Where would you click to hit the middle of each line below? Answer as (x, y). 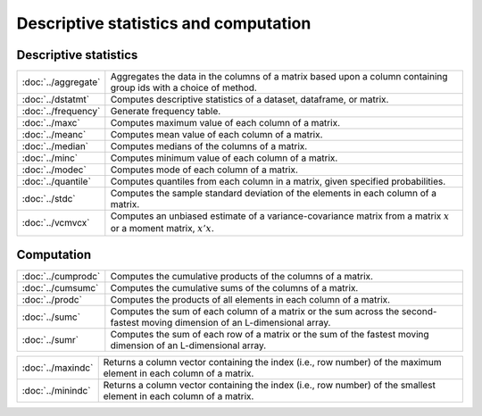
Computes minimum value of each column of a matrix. (224, 158)
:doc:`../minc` (50, 158)
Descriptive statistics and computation (164, 23)
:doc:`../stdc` (49, 199)
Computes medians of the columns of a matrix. (209, 146)
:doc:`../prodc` (52, 300)
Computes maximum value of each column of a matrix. (225, 123)
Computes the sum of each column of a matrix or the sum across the (255, 312)
